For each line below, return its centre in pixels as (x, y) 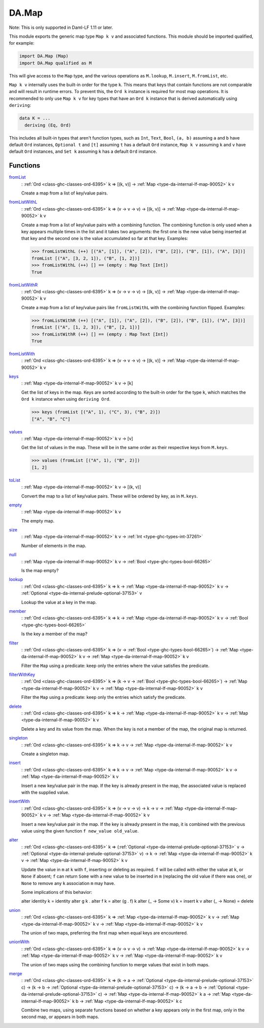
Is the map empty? (40, 571)
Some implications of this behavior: (57, 892)
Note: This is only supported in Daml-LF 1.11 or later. (61, 27)
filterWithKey (22, 675)
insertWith (20, 801)
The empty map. (38, 521)
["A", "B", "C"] (51, 419)
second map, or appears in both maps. (60, 1017)
